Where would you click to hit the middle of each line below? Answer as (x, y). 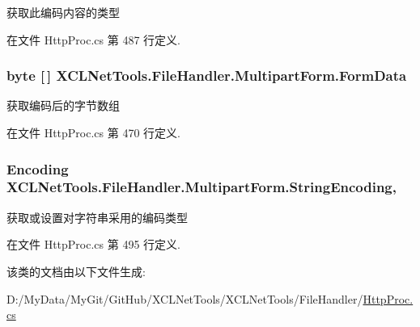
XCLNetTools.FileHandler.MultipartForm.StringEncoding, (202, 187)
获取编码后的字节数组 (63, 105)
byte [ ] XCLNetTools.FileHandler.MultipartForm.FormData (207, 75)
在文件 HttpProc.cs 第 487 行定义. (93, 39)
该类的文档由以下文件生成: (76, 271)
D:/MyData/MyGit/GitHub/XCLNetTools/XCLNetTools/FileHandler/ (185, 298)
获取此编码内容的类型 (63, 12)
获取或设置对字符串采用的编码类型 (97, 217)
